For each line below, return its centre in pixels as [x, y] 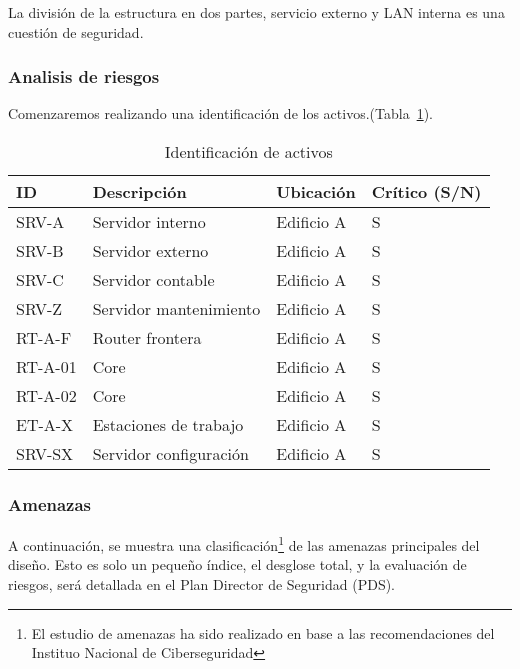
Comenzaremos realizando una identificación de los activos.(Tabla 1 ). [220, 113]
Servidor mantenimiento [176, 308]
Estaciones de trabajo [168, 424]
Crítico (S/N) [426, 191]
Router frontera [147, 337]
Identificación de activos [248, 151]
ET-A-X [45, 424]
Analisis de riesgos [84, 76]
